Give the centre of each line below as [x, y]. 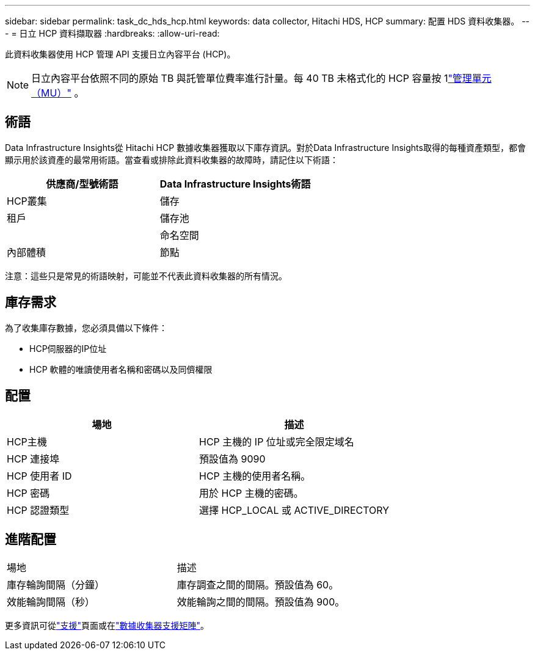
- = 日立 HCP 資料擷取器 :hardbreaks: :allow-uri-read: [112, 33]
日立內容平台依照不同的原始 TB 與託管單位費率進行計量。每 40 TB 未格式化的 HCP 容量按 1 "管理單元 [261, 78]
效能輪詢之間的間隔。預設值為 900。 [261, 602]
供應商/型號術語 [82, 184]
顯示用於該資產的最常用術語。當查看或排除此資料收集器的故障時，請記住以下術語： [172, 159]
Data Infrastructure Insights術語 [235, 184]
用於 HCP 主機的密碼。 [251, 493]
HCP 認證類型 [38, 510]
